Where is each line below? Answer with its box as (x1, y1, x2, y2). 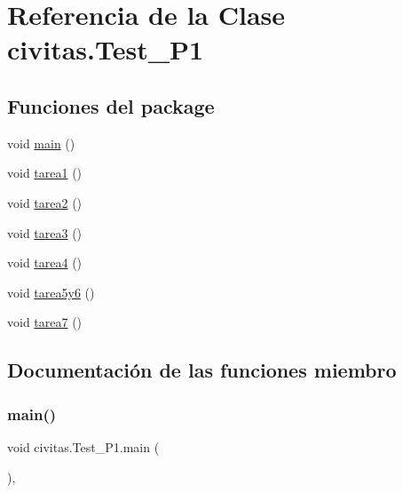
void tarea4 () (7, 253, 83, 272)
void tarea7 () (7, 313, 83, 331)
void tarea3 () (7, 223, 83, 242)
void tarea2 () (7, 193, 83, 211)
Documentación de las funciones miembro (7, 356, 397, 384)
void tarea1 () (7, 163, 83, 182)
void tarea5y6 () (7, 282, 95, 301)
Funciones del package (7, 91, 215, 119)
